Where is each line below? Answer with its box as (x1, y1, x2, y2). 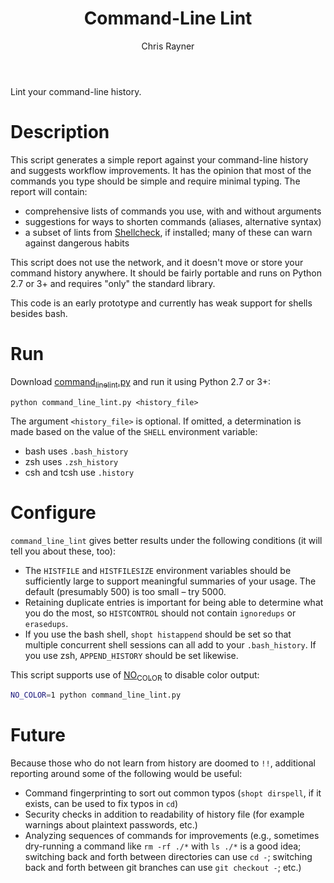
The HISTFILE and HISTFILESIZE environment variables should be (24, 564, 292, 576)
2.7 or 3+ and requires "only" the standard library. (10, 277, 216, 289)
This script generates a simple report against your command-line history (10, 153, 309, 166)
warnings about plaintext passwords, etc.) (24, 819, 198, 831)
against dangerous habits (24, 237, 130, 249)
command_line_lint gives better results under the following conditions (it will (10, 534, 323, 546)
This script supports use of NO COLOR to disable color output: (10, 668, 260, 683)
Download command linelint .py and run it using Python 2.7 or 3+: (10, 375, 272, 390)
